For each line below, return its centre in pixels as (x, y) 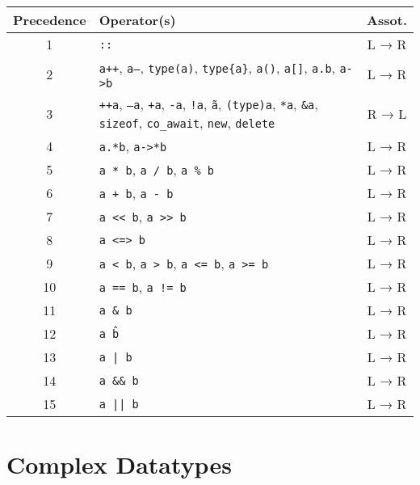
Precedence (50, 20)
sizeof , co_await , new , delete (187, 122)
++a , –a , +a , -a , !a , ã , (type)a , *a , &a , (208, 104)
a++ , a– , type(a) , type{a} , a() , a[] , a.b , (217, 67)
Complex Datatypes (119, 464)
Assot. (387, 20)
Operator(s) (137, 20)
